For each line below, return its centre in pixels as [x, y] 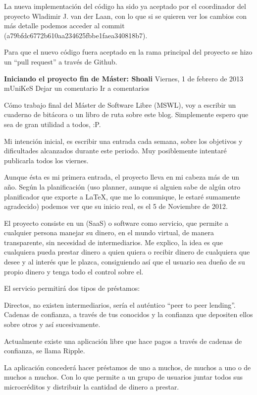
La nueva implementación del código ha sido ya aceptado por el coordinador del [125, 6]
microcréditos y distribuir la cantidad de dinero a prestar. [92, 387]
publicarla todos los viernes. [46, 160]
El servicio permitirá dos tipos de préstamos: [72, 288]
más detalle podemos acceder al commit [64, 26]
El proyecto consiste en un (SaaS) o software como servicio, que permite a [116, 223]
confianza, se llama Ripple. [45, 351]
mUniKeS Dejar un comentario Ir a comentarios [77, 88]
